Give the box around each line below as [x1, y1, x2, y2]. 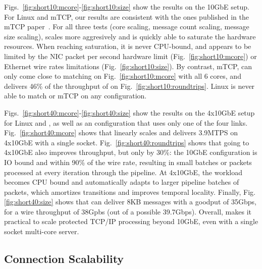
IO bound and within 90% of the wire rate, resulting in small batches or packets [4, 156, 252, 167]
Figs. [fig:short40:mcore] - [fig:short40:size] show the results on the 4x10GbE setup [4, 107, 255, 118]
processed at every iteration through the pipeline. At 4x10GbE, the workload [4, 167, 243, 177]
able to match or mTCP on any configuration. [4, 90, 147, 101]
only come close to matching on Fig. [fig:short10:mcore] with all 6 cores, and [4, 71, 241, 81]
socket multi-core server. [4, 226, 79, 237]
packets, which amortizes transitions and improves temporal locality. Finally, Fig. [4, 186, 255, 197]
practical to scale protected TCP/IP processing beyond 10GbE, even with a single [4, 216, 258, 227]
